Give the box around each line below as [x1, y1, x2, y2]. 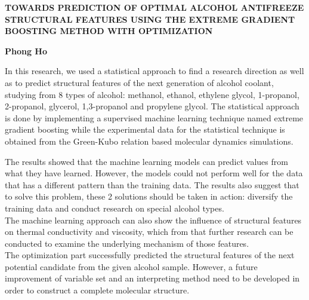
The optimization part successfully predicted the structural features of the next [5, 249, 295, 261]
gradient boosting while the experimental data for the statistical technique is [5, 123, 285, 136]
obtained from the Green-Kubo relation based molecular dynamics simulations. [5, 134, 293, 147]
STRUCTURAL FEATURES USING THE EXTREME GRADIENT [5, 13, 295, 25]
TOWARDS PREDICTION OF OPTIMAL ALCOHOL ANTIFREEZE [5, 1, 304, 13]
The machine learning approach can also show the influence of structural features [5, 213, 302, 226]
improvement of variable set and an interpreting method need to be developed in [5, 272, 300, 284]
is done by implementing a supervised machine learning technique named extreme [5, 111, 304, 124]
